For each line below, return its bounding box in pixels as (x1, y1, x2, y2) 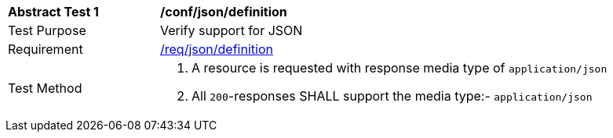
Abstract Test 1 (8, 4, 99, 19)
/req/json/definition (160, 41, 273, 57)
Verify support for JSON (160, 23, 303, 38)
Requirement (8, 41, 83, 57)
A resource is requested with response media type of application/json (192, 60, 608, 76)
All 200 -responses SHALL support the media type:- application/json (192, 88, 593, 104)
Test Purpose (8, 23, 86, 38)
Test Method (8, 80, 82, 96)
